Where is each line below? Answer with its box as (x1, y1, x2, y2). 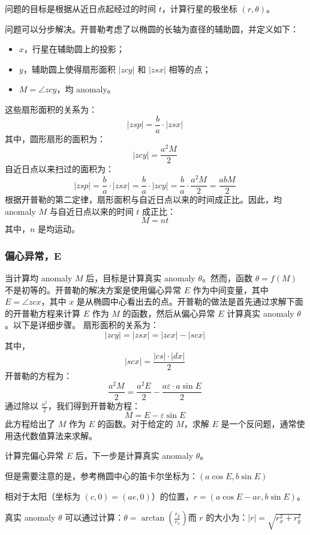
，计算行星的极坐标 (161, 2, 237, 14)
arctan (141, 514, 165, 523)
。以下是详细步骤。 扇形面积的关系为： (5, 318, 159, 331)
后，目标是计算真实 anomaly (86, 272, 195, 284)
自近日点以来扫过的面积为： (5, 163, 114, 175)
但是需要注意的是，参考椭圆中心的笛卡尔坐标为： (5, 470, 198, 482)
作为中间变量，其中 (192, 283, 269, 296)
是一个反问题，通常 (221, 417, 297, 430)
